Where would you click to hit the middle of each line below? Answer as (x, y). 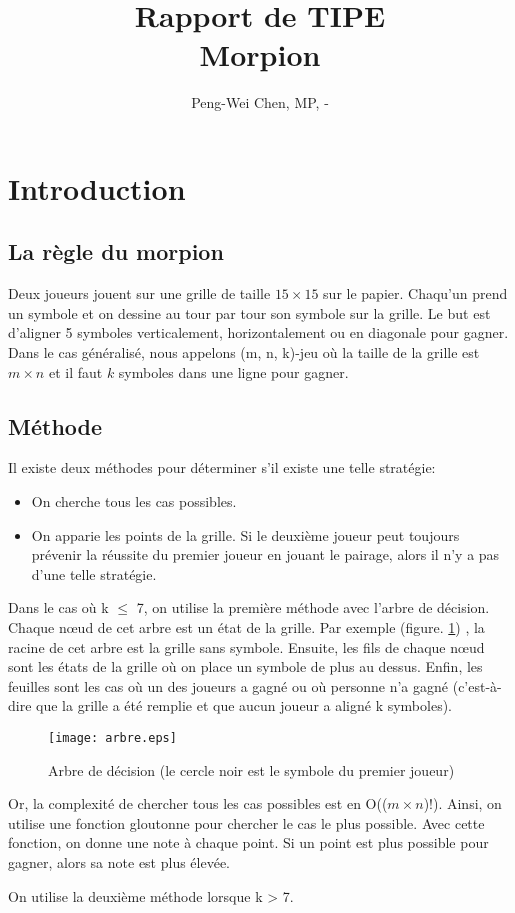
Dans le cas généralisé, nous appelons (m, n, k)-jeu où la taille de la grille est (244, 352)
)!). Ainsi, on (462, 803)
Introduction (97, 187)
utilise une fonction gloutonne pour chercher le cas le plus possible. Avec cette (246, 822)
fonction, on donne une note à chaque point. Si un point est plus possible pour (248, 842)
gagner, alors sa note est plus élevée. (119, 862)
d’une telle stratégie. (94, 573)
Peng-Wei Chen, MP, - (260, 102)
